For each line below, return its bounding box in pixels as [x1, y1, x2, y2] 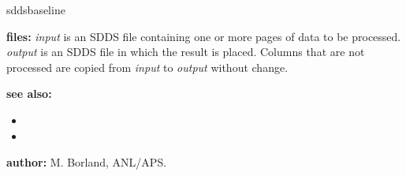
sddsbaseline [6, 2, 65, 17]
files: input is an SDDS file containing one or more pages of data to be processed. [6, 28, 401, 44]
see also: [6, 85, 52, 102]
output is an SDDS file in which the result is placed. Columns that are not [6, 43, 365, 60]
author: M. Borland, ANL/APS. [6, 154, 167, 170]
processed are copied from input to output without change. [6, 58, 289, 75]
